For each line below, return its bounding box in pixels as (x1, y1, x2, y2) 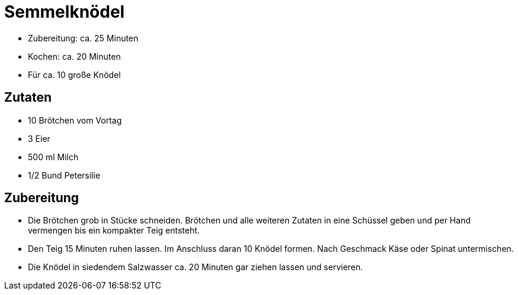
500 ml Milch (28, 151, 79, 162)
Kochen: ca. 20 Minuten (28, 51, 121, 61)
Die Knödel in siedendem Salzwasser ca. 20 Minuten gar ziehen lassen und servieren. (28, 262, 363, 273)
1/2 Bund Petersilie (28, 170, 101, 180)
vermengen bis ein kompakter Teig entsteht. (28, 225, 200, 236)
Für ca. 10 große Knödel (28, 69, 121, 80)
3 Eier (28, 133, 50, 144)
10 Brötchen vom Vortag (28, 115, 122, 125)
